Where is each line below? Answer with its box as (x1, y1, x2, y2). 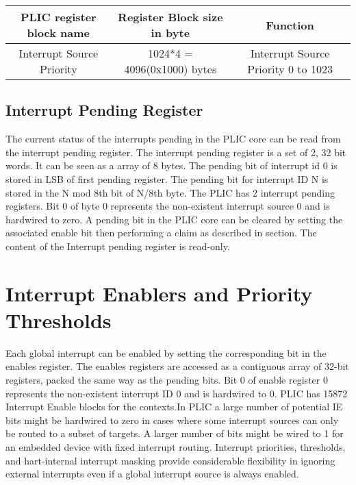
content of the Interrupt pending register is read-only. (5, 238, 230, 253)
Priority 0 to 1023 (247, 61, 333, 77)
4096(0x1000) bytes (124, 61, 217, 77)
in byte (151, 25, 190, 40)
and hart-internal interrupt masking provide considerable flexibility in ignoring (5, 453, 335, 467)
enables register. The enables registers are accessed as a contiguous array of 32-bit (5, 359, 349, 373)
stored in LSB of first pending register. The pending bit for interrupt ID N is (5, 171, 329, 186)
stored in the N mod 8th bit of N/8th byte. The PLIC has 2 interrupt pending (5, 185, 335, 199)
